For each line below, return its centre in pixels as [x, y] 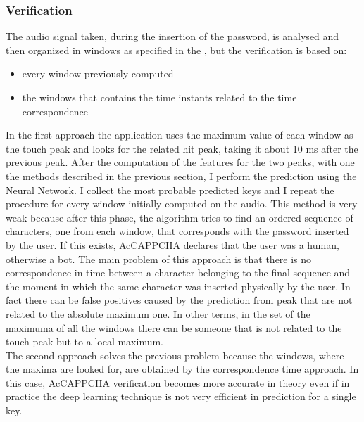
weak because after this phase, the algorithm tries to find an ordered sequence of [180, 217]
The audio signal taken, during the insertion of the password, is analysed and [172, 36]
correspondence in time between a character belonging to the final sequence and [178, 273]
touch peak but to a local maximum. [84, 341]
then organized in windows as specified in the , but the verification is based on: [176, 50]
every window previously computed [98, 73]
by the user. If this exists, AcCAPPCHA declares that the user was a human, [172, 244]
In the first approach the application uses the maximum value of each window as [180, 135]
